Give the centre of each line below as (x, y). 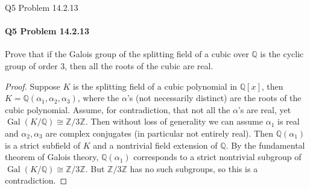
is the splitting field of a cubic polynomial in (155, 86)
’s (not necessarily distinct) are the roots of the (214, 98)
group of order (31, 65)
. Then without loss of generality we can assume (174, 121)
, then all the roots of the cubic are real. (139, 65)
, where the (98, 98)
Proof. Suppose (33, 86)
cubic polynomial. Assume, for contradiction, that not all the (118, 109)
